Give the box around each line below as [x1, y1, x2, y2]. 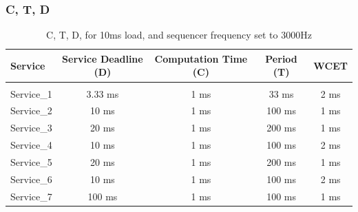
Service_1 [10, 86, 52, 100]
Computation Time [154, 51, 248, 65]
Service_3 [10, 120, 52, 135]
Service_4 [10, 138, 52, 152]
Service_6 [10, 171, 52, 186]
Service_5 [10, 154, 52, 169]
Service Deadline [62, 51, 143, 65]
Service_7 [10, 189, 52, 203]
